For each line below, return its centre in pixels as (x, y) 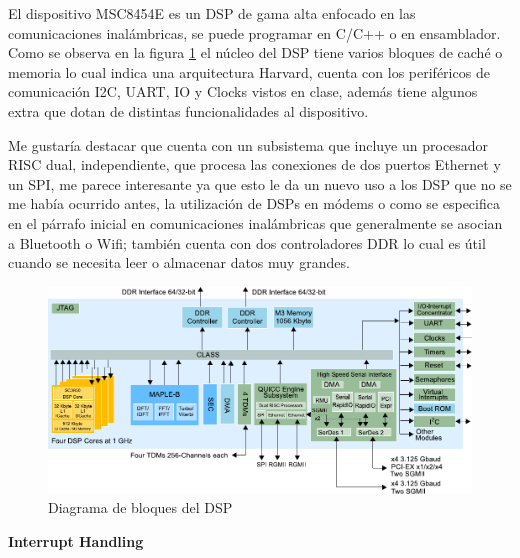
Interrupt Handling (76, 540)
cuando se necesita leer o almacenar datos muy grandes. (179, 262)
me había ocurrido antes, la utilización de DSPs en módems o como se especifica (254, 203)
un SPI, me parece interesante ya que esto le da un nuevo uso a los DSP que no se (260, 183)
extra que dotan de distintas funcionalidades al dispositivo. (188, 110)
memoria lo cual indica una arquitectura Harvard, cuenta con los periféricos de (249, 71)
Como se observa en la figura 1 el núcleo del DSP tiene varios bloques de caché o (255, 52)
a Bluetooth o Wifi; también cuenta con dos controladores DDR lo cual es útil (247, 242)
